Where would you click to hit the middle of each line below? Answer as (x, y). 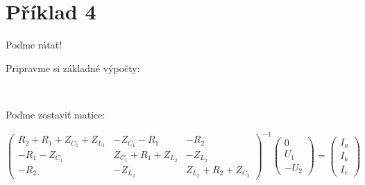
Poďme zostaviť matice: (56, 114)
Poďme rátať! (34, 45)
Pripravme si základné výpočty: (73, 68)
